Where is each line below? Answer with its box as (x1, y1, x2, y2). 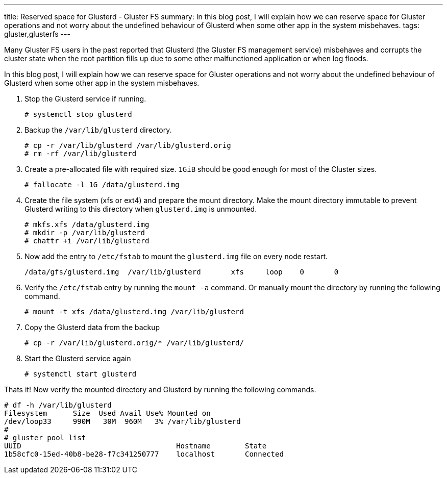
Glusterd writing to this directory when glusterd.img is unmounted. (24, 205, 257, 213)
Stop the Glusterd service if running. (24, 94, 146, 103)
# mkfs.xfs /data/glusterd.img (24, 220, 150, 229)
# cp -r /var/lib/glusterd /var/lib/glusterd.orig (24, 141, 231, 149)
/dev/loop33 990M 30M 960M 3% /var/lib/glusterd (4, 417, 241, 425)
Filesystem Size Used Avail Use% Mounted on (4, 409, 211, 417)
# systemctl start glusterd (24, 370, 137, 378)
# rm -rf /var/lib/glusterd (24, 149, 137, 158)
